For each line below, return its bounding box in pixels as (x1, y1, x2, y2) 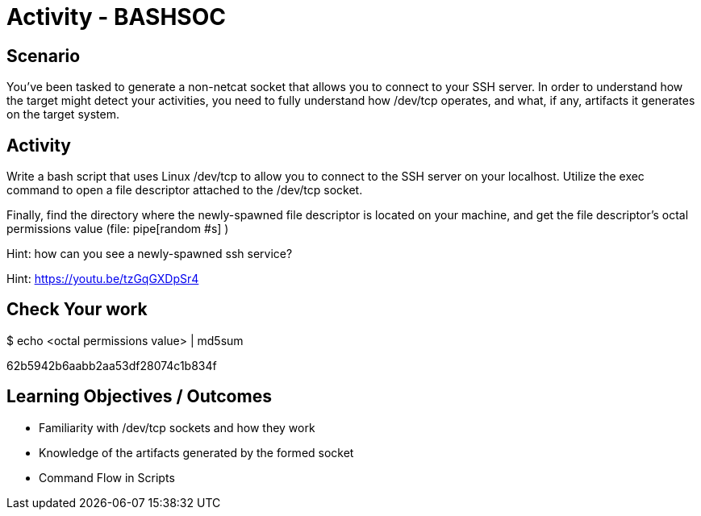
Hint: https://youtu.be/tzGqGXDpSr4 (6, 272, 199, 286)
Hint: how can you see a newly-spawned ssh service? (6, 247, 293, 261)
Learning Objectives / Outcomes (6, 386, 272, 407)
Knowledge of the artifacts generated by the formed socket (39, 445, 354, 460)
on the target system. (6, 107, 119, 122)
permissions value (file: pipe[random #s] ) (6, 222, 229, 236)
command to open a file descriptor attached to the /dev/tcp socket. (6, 183, 363, 198)
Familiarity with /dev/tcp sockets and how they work (39, 420, 315, 435)
